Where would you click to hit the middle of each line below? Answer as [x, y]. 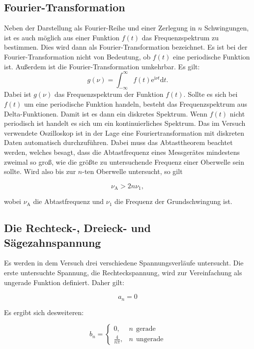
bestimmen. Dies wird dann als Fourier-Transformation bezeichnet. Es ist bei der [126, 47]
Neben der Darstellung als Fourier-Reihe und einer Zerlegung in [100, 28]
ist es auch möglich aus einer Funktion [62, 37]
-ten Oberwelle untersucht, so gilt [132, 171]
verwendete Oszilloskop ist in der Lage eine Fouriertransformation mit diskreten [124, 132]
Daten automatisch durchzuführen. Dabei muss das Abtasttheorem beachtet [118, 142]
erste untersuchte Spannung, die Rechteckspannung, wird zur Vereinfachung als [123, 273]
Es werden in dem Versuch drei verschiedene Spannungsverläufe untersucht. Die [124, 263]
